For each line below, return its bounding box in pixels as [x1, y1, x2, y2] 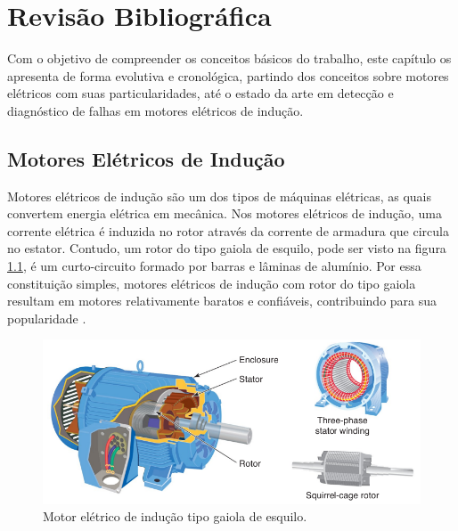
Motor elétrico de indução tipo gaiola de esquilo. [43, 507, 307, 526]
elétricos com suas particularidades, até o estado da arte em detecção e [7, 84, 394, 102]
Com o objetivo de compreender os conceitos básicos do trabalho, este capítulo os [7, 49, 452, 68]
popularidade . [7, 308, 86, 327]
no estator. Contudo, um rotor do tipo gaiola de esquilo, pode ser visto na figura [7, 239, 446, 257]
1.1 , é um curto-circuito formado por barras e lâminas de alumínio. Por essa [7, 257, 421, 275]
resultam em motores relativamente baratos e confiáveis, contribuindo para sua [7, 291, 438, 310]
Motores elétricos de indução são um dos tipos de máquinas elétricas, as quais [7, 186, 431, 205]
